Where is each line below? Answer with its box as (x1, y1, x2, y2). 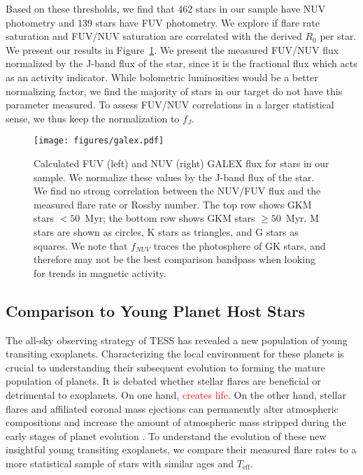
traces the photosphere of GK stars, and (153, 238, 326, 253)
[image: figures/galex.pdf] (34, 136, 164, 146)
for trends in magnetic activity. (34, 265, 166, 280)
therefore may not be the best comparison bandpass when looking (34, 252, 315, 267)
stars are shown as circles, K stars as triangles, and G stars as (34, 224, 299, 239)
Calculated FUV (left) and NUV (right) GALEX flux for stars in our (34, 156, 329, 170)
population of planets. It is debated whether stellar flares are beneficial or (6, 374, 321, 388)
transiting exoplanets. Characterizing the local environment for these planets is (6, 346, 344, 361)
